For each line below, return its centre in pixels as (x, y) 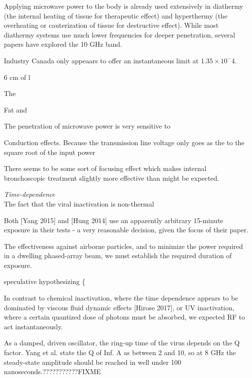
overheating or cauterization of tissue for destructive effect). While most (111, 25)
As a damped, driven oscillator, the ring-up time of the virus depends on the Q (122, 343)
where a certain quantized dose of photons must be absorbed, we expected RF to (125, 317)
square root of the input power (50, 152)
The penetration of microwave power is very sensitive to (87, 126)
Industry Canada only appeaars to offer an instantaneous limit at (101, 60)
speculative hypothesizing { (45, 281)
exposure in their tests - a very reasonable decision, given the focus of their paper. (126, 230)
